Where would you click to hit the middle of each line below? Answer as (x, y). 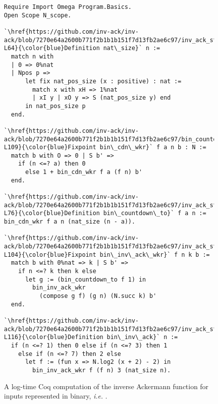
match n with (32, 56)
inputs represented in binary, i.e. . (56, 396)
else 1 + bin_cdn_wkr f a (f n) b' (84, 172)
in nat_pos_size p (55, 106)
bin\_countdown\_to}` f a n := (155, 213)
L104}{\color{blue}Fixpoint (50, 255)
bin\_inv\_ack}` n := (142, 337)
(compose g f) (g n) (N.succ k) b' (98, 296)
